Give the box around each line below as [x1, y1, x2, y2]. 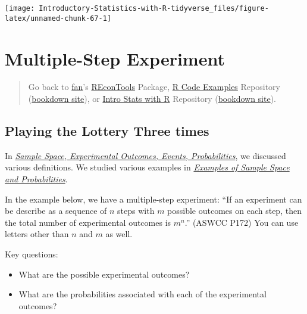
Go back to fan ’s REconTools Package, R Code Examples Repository [28, 80, 280, 93]
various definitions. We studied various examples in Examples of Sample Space [5, 161, 290, 173]
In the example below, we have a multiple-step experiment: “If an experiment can [5, 192, 302, 205]
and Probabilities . [5, 173, 68, 185]
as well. [105, 228, 133, 240]
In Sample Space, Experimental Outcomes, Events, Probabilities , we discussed [5, 149, 286, 161]
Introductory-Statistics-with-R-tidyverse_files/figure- [39, 4, 269, 13]
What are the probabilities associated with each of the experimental [18, 288, 267, 300]
